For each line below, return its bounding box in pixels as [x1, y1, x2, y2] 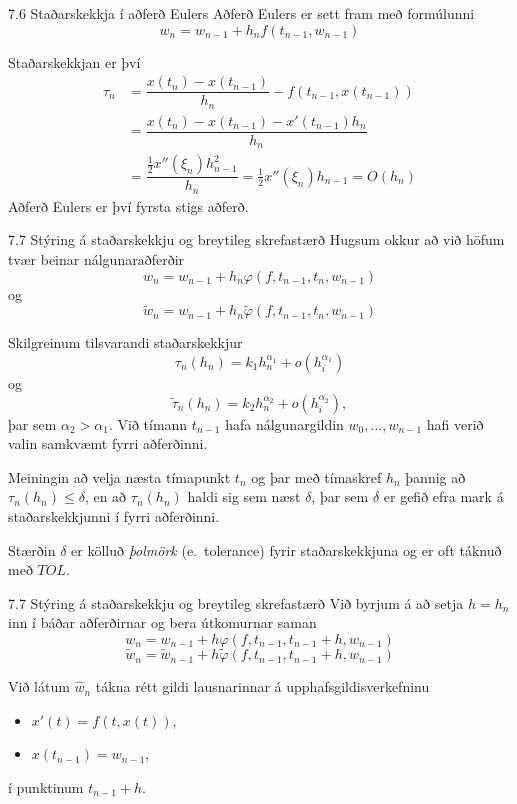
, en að [84, 486, 127, 507]
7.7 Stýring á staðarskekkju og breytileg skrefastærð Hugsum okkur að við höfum [8, 229, 505, 250]
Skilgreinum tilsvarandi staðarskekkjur [8, 332, 243, 353]
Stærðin [8, 539, 56, 560]
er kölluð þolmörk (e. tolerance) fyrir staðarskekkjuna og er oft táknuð [71, 539, 502, 560]
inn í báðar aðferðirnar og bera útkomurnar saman [8, 612, 317, 633]
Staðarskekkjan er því [8, 51, 141, 72]
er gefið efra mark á [383, 486, 504, 507]
